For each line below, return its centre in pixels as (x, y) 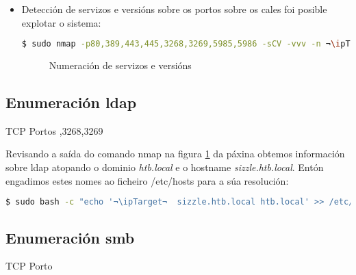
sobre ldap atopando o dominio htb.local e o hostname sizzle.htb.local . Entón (165, 167)
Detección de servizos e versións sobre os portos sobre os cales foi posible (174, 9)
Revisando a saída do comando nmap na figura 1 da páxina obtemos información (175, 154)
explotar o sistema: (61, 22)
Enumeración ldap (71, 102)
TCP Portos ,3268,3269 (54, 130)
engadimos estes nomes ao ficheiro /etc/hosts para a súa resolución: (147, 180)
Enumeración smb (70, 237)
